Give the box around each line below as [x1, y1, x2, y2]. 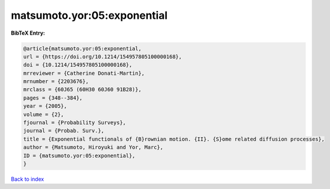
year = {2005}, [23, 103, 67, 110]
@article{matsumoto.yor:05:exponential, [23, 45, 141, 52]
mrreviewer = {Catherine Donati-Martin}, [23, 69, 145, 77]
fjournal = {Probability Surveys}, [23, 120, 126, 126]
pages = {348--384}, [23, 94, 82, 101]
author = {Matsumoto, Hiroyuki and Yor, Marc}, [23, 144, 163, 151]
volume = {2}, [23, 111, 64, 118]
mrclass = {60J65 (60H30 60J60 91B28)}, [23, 86, 141, 93]
